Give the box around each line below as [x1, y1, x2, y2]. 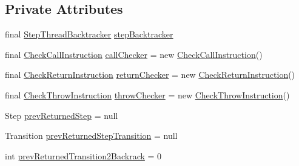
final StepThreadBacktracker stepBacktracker [5, 28, 173, 40]
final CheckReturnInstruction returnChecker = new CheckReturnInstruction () [5, 68, 295, 81]
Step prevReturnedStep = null [5, 109, 118, 121]
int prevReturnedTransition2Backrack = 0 [5, 149, 162, 162]
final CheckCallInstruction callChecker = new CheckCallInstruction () [5, 48, 263, 60]
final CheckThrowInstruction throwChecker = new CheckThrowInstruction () [5, 88, 290, 101]
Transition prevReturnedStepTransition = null [5, 129, 178, 142]
